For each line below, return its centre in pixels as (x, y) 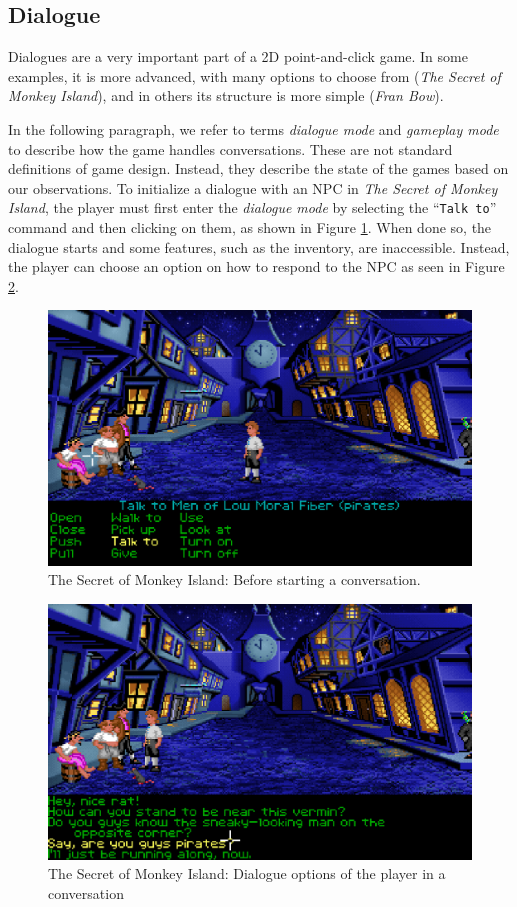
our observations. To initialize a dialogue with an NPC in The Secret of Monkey (253, 187)
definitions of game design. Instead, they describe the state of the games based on (258, 168)
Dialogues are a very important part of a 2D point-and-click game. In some (238, 56)
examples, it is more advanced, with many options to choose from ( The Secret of (254, 75)
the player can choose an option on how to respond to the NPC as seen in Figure (256, 266)
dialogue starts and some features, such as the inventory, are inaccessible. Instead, (259, 246)
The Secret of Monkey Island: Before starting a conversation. (234, 579)
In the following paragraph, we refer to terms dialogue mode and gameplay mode (253, 128)
